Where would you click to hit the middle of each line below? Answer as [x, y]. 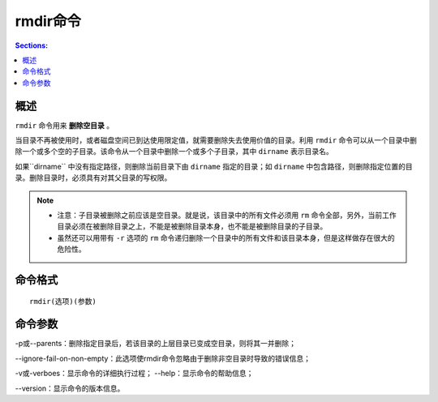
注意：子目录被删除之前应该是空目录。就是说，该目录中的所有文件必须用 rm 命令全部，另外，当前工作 [227, 215]
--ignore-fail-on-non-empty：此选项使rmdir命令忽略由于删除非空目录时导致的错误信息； [163, 358]
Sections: [32, 45]
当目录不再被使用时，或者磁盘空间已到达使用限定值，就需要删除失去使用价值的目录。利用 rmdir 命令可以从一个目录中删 [216, 140]
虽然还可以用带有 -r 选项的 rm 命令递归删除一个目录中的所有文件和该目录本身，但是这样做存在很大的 [226, 237]
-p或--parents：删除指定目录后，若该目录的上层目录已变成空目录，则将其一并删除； [155, 344]
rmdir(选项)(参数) [63, 301]
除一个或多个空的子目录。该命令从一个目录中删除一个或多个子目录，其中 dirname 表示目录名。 [174, 152]
